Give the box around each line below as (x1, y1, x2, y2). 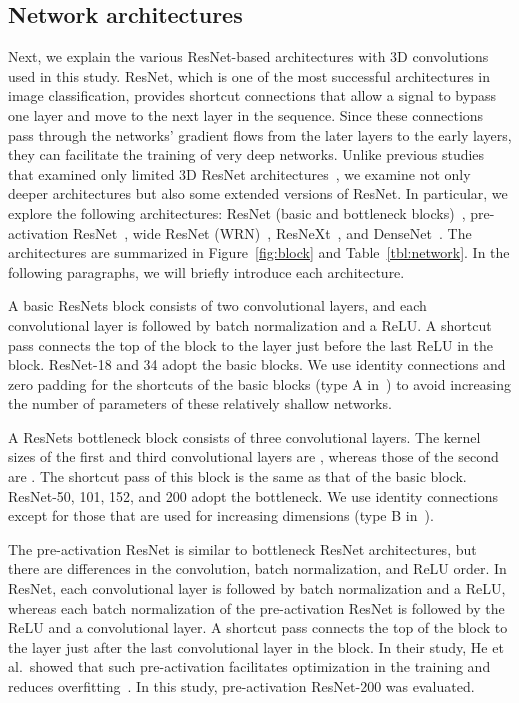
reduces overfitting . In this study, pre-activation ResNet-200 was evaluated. (8, 676, 475, 697)
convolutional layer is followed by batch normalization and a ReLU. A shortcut (8, 314, 492, 335)
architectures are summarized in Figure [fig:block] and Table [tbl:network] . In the (8, 242, 510, 263)
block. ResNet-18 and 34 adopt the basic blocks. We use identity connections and (8, 354, 506, 375)
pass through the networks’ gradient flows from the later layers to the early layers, (8, 124, 512, 145)
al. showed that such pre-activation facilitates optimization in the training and (8, 656, 491, 677)
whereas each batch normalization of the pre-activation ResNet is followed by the (8, 597, 505, 618)
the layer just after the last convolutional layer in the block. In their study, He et (8, 636, 504, 657)
